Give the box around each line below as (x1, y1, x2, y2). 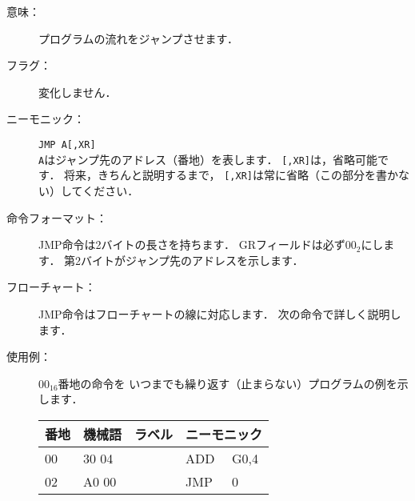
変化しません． (38, 83, 117, 100)
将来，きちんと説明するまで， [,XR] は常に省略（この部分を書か (64, 166, 398, 183)
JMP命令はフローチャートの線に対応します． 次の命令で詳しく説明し (38, 305, 401, 322)
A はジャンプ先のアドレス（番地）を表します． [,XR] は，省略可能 (38, 150, 377, 167)
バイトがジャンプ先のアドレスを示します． (81, 251, 304, 268)
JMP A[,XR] (38, 138, 96, 150)
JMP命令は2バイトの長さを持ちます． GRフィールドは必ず (38, 236, 345, 253)
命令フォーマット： (6, 209, 107, 226)
